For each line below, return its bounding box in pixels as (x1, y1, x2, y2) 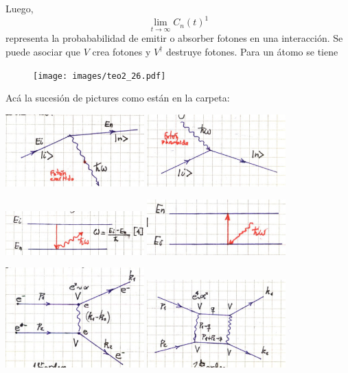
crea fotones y (92, 44, 151, 58)
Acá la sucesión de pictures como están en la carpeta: (5, 91, 230, 105)
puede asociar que (5, 44, 81, 58)
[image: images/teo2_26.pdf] (33, 71, 166, 81)
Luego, (5, 1, 34, 15)
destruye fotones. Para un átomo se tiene (166, 44, 338, 58)
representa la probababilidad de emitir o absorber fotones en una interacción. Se (5, 31, 343, 45)
